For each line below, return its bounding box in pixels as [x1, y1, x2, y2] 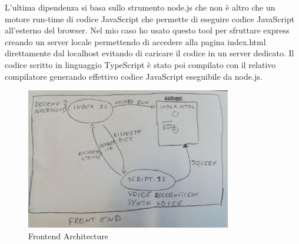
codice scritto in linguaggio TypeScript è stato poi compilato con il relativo [5, 58, 276, 70]
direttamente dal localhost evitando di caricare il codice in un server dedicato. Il [5, 47, 294, 59]
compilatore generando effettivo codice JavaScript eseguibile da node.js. [5, 70, 263, 82]
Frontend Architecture [28, 229, 109, 242]
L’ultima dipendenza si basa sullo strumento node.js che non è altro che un [5, 1, 275, 13]
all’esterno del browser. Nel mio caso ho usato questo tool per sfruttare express [5, 24, 290, 36]
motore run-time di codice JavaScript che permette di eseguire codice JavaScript [5, 12, 295, 25]
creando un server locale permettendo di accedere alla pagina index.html [5, 35, 266, 48]
